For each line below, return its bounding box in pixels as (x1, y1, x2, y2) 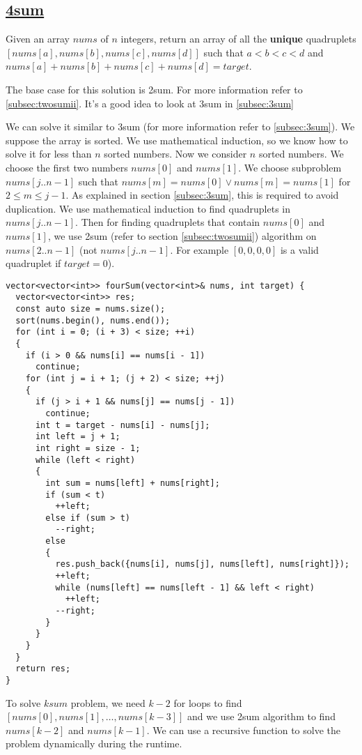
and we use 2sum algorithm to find (187, 709, 336, 724)
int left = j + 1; (35, 432, 120, 442)
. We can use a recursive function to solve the (146, 722, 340, 737)
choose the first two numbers (6, 160, 128, 174)
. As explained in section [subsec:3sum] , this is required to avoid (65, 188, 339, 202)
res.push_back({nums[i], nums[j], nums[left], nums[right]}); (55, 559, 349, 570)
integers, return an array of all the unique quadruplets (120, 31, 356, 46)
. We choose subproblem (238, 160, 342, 174)
